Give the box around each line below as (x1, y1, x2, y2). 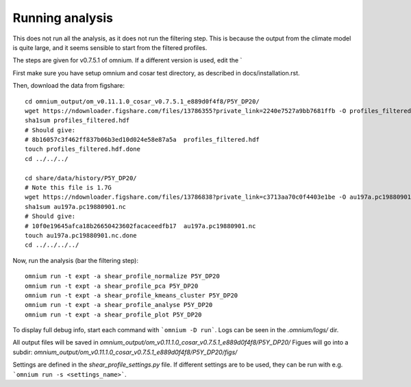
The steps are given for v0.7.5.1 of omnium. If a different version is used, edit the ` (12, 56, 242, 64)
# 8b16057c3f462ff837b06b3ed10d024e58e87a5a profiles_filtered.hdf (25, 136, 260, 144)
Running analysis (12, 10, 113, 25)
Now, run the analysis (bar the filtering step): (12, 256, 138, 264)
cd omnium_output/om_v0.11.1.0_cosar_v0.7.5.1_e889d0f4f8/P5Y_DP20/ (25, 97, 260, 105)
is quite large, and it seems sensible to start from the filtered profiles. (12, 43, 208, 51)
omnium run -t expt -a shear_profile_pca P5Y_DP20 (25, 282, 199, 290)
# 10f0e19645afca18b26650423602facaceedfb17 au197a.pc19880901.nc (25, 222, 256, 229)
